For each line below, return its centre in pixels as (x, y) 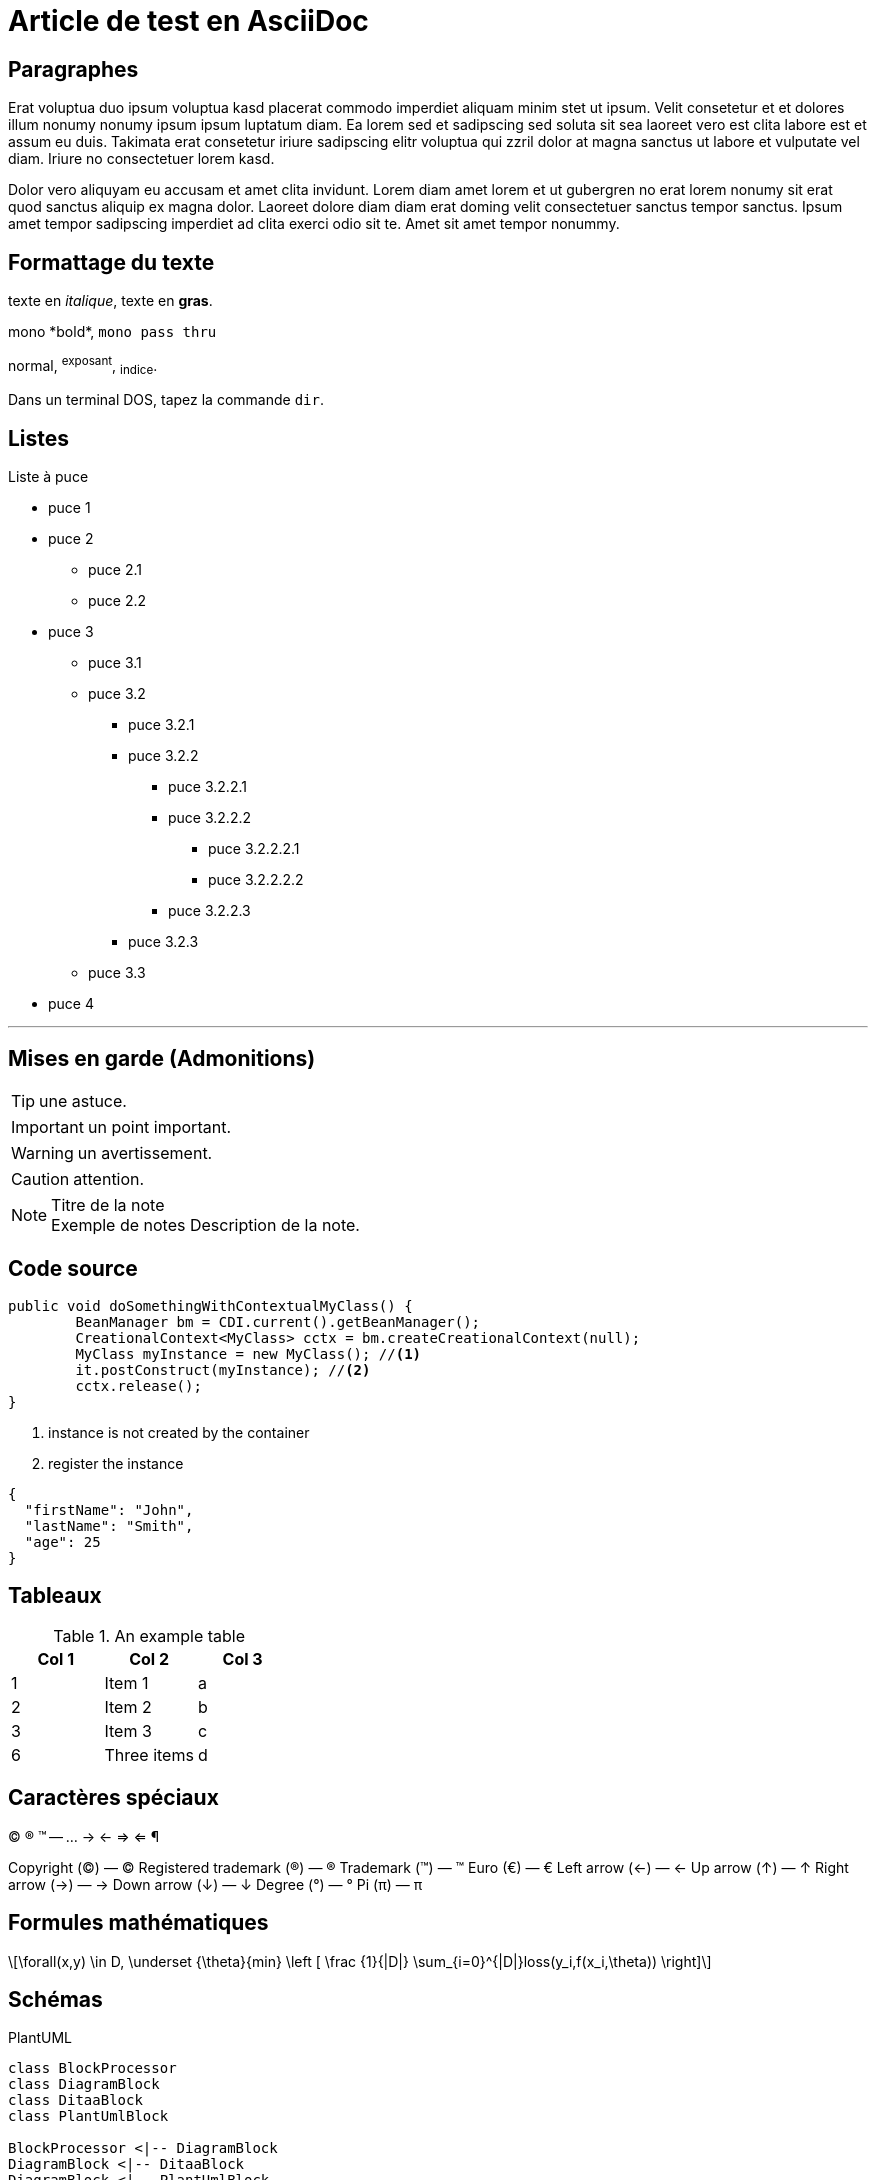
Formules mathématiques (138, 1923)
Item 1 (126, 1682)
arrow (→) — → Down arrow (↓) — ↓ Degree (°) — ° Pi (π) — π (215, 1884)
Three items (149, 1754)
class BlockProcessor (92, 2068)
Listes (39, 438)
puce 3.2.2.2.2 (256, 880)
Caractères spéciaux (113, 1798)
